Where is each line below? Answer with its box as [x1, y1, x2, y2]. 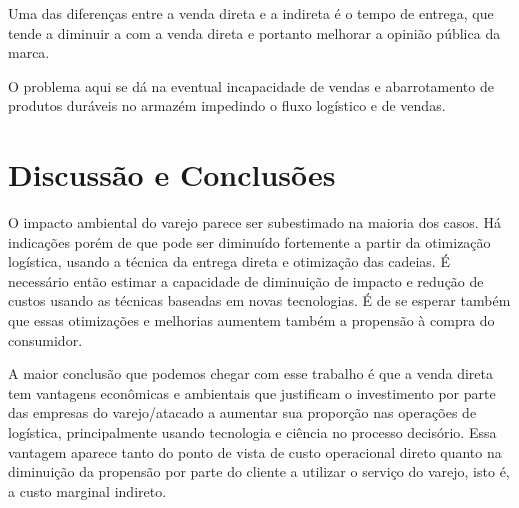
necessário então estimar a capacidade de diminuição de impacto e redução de [8, 270, 484, 291]
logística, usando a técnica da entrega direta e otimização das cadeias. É [8, 251, 450, 272]
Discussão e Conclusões [8, 154, 336, 195]
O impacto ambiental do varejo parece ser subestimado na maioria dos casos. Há [8, 212, 501, 233]
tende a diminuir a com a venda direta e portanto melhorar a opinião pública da [8, 22, 501, 43]
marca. [8, 42, 50, 63]
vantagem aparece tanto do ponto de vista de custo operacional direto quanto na [8, 441, 502, 462]
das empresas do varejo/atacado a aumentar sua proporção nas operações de [8, 402, 477, 423]
